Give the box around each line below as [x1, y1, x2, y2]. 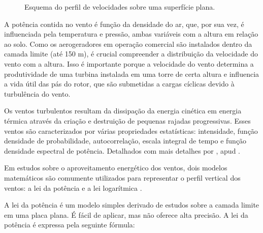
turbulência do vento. [4, 88, 71, 99]
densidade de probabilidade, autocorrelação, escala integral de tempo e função [4, 135, 247, 146]
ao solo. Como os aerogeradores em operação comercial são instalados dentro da [4, 38, 252, 49]
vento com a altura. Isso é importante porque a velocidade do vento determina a [4, 58, 254, 69]
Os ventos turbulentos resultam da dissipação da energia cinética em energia [4, 105, 242, 116]
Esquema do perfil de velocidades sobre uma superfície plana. [24, 2, 215, 12]
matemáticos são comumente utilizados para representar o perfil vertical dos [4, 172, 241, 183]
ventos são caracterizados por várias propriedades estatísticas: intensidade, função [4, 125, 258, 136]
